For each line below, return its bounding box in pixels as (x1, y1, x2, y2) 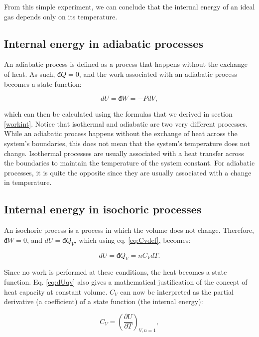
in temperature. (4, 177, 52, 187)
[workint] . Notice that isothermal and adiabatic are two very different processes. (4, 118, 248, 129)
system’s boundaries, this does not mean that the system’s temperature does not (4, 138, 250, 148)
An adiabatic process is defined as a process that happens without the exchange (4, 59, 248, 69)
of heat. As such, (4, 68, 55, 79)
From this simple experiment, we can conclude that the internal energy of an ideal (4, 1, 255, 11)
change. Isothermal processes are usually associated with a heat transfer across (4, 148, 244, 158)
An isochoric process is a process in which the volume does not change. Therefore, (4, 225, 254, 235)
